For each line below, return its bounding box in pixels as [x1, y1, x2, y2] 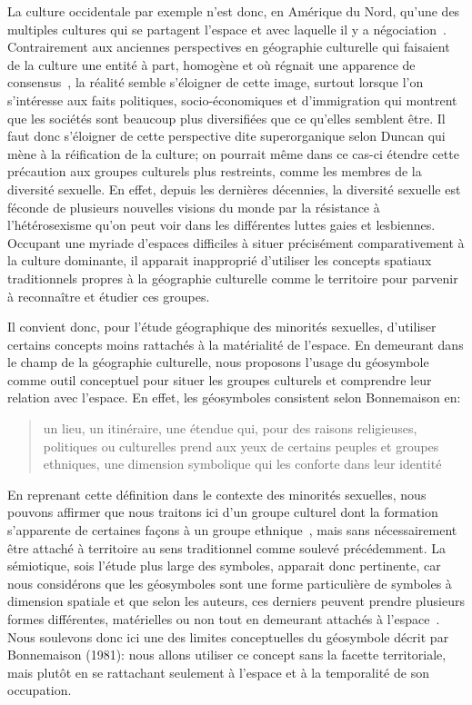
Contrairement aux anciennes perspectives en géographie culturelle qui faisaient [7, 37, 450, 56]
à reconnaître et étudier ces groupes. [7, 286, 210, 305]
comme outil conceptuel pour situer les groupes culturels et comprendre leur [7, 370, 432, 389]
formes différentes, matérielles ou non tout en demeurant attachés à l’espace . [7, 610, 440, 628]
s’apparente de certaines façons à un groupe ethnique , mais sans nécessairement [7, 521, 457, 540]
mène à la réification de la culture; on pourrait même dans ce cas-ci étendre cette [7, 144, 459, 163]
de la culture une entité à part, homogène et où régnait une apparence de [7, 55, 416, 74]
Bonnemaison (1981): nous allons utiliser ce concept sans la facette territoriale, [7, 645, 447, 664]
